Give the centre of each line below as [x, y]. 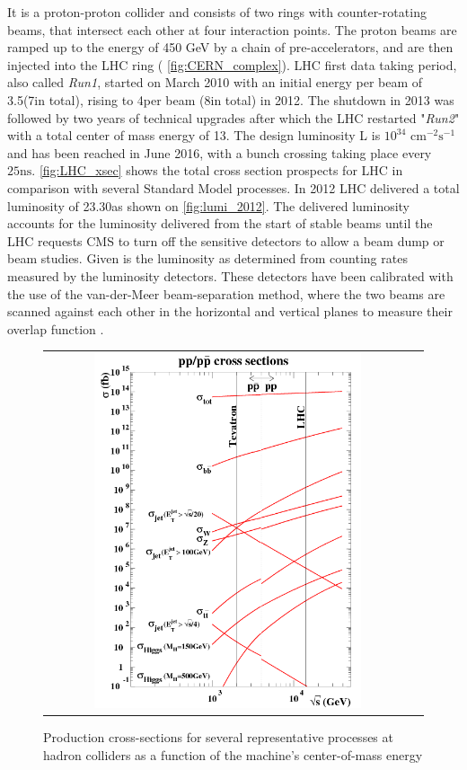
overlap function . [56, 328]
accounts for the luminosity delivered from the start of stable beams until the [220, 223]
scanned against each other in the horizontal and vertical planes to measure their [230, 311]
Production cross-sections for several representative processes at [218, 737]
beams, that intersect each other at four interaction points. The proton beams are [232, 29]
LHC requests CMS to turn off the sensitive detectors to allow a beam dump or [226, 240]
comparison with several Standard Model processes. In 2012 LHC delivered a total [233, 187]
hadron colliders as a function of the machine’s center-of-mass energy [233, 754]
